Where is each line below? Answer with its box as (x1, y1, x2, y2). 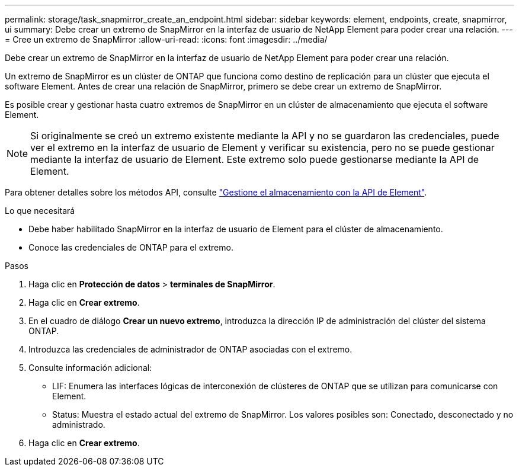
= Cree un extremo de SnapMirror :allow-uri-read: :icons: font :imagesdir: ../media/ (5, 34, 328, 44)
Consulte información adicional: (28, 363, 152, 373)
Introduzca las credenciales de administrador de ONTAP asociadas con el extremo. (28, 344, 353, 354)
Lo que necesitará (5, 206, 75, 216)
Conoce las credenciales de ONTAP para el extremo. (28, 242, 233, 252)
